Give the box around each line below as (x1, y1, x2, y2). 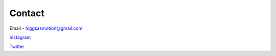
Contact (9, 8, 44, 19)
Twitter (9, 43, 25, 50)
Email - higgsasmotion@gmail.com (9, 25, 83, 31)
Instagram (9, 34, 31, 40)
